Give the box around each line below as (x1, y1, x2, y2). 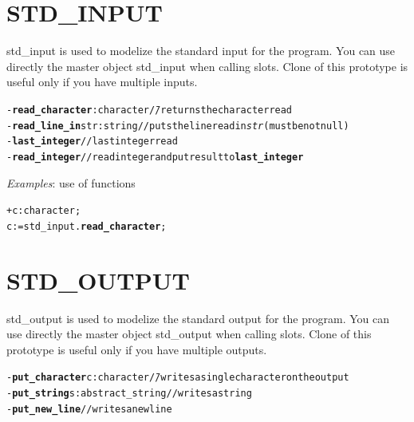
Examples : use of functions (6, 174, 136, 191)
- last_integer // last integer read (6, 136, 178, 148)
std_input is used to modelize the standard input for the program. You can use (6, 42, 396, 59)
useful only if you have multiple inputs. (6, 73, 198, 90)
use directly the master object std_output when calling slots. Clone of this (6, 325, 372, 342)
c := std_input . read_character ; (6, 220, 167, 232)
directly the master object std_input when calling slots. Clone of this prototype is (6, 57, 408, 74)
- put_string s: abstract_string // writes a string (6, 388, 252, 399)
